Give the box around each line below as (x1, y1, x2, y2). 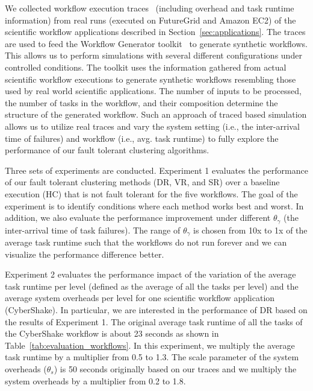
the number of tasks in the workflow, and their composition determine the (5, 96, 278, 109)
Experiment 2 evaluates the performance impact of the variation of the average (5, 268, 296, 281)
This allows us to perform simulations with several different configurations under (5, 49, 302, 62)
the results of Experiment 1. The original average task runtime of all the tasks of (5, 315, 303, 328)
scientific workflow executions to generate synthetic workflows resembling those (5, 72, 296, 85)
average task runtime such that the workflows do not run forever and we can (5, 236, 287, 248)
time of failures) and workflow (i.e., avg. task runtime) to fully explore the (5, 132, 279, 144)
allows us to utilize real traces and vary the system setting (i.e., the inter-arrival (5, 119, 300, 132)
